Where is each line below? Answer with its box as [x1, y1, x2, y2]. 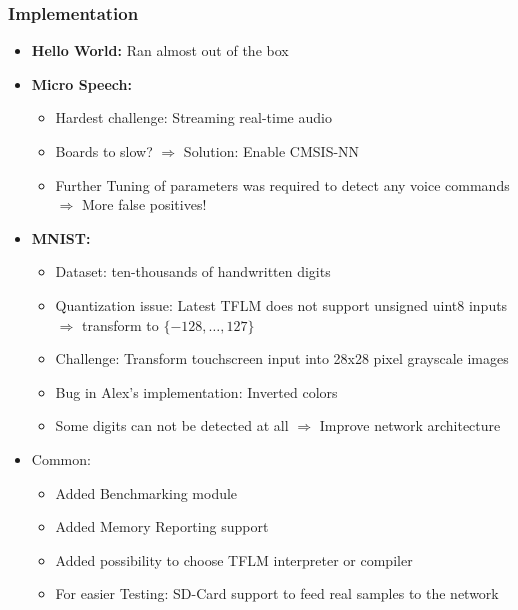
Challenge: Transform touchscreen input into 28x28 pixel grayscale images [55, 348, 509, 369]
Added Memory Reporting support [55, 516, 269, 537]
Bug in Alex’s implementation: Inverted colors [55, 381, 338, 402]
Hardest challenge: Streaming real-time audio [55, 107, 332, 128]
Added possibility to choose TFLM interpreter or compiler [55, 549, 413, 570]
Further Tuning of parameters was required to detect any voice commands [55, 174, 510, 195]
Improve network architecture [319, 415, 501, 436]
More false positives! [81, 194, 207, 215]
